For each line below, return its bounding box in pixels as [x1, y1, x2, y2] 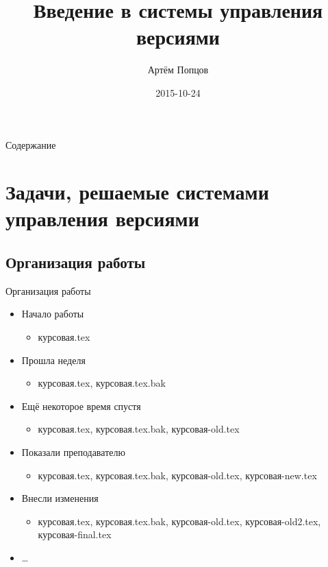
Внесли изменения [21, 491, 99, 505]
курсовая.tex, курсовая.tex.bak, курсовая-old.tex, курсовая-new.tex [38, 468, 317, 482]
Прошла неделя [21, 352, 86, 367]
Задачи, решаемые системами [5, 178, 269, 206]
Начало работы [21, 306, 84, 321]
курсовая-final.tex [38, 527, 112, 542]
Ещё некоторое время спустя [21, 398, 141, 413]
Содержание [5, 137, 56, 152]
